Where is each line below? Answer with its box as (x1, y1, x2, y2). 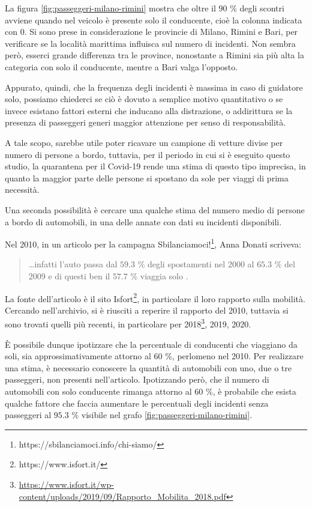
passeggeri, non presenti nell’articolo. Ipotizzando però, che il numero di (5, 373, 269, 386)
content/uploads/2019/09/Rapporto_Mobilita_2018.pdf (19, 490, 226, 502)
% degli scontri (230, 2, 284, 14)
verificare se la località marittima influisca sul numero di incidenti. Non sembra (5, 37, 296, 49)
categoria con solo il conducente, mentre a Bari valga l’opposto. (5, 60, 238, 73)
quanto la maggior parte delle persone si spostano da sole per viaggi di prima (5, 171, 289, 184)
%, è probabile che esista (206, 385, 296, 397)
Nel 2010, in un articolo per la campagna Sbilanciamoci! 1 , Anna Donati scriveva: (5, 236, 301, 250)
